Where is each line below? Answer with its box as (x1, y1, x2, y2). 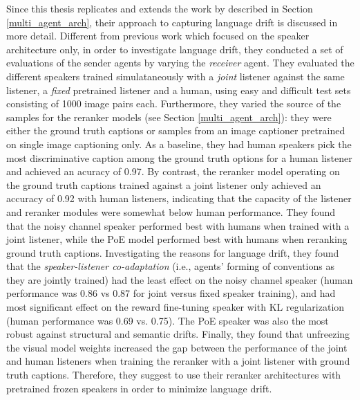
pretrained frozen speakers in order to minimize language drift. (6, 381, 272, 395)
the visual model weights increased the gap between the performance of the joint (6, 340, 348, 354)
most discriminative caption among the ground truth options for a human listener (6, 150, 352, 165)
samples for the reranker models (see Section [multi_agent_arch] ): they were (6, 109, 332, 124)
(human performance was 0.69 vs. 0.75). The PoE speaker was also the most (6, 313, 329, 327)
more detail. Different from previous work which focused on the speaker (6, 28, 310, 43)
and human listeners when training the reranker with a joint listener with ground (6, 354, 350, 368)
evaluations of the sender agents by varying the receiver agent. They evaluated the (6, 55, 354, 70)
